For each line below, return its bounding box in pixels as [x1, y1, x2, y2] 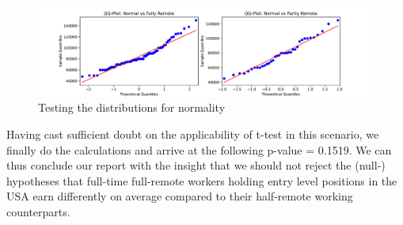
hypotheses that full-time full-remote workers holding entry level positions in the [6, 172, 397, 189]
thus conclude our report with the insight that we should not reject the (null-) [6, 157, 386, 174]
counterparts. [6, 204, 70, 220]
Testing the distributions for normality [38, 99, 226, 116]
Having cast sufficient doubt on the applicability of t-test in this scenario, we [6, 126, 379, 143]
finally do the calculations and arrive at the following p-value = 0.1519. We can [6, 141, 392, 158]
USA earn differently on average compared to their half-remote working [6, 188, 353, 204]
